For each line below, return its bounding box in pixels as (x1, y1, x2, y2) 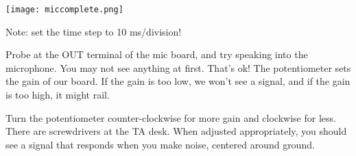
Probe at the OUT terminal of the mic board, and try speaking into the (5, 47, 308, 62)
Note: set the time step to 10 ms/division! (5, 24, 182, 38)
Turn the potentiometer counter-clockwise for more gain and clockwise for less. (5, 110, 336, 125)
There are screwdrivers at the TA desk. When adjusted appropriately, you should (5, 124, 347, 138)
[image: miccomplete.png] (5, 5, 123, 14)
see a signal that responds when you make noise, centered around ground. (5, 137, 315, 151)
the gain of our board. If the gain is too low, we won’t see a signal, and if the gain (5, 74, 351, 88)
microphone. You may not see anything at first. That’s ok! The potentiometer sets (5, 60, 351, 75)
